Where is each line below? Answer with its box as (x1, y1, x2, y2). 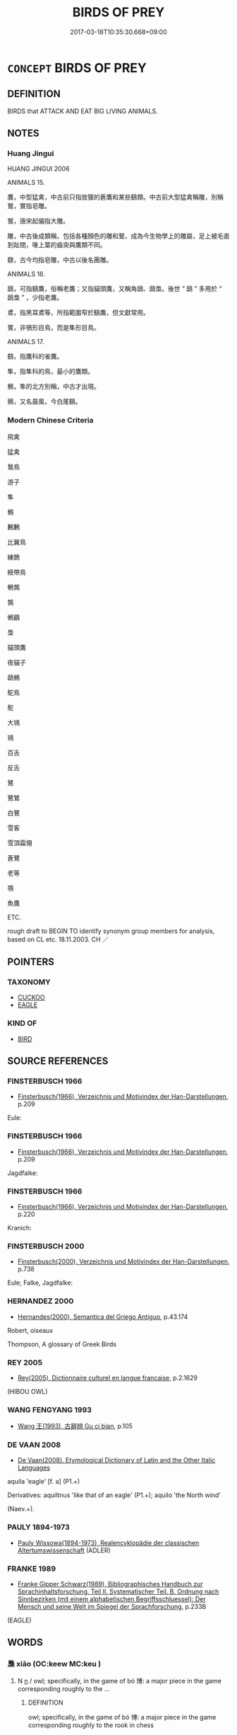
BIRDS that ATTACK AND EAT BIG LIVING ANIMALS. (7, 107, 158, 115)
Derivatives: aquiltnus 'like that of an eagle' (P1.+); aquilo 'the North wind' (7, 1491, 221, 1499)
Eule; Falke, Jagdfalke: (7, 1278, 73, 1287)
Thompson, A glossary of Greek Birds (7, 1339, 116, 1349)
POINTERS (7, 956, 55, 968)
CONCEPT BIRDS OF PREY (7, 59, 147, 76)
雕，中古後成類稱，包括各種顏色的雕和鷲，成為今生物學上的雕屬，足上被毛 (7, 231, 224, 241)
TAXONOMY (7, 978, 51, 987)
